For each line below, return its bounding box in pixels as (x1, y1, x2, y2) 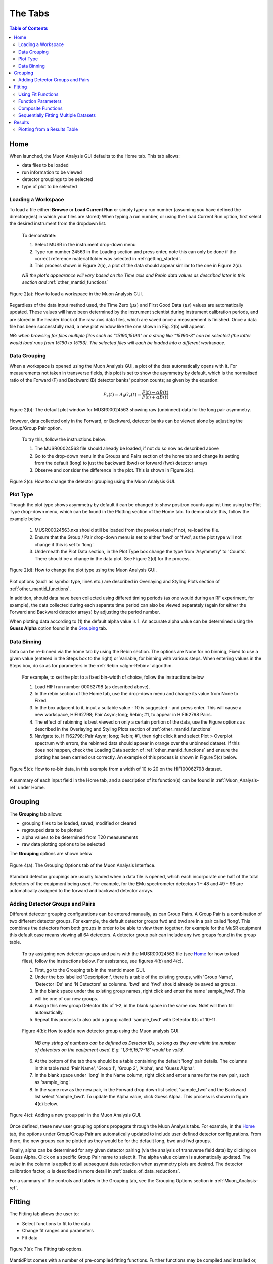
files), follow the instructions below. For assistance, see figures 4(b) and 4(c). (22, 958, 184, 964)
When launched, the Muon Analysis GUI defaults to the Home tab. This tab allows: (9, 153, 180, 159)
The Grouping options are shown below (9, 850, 93, 856)
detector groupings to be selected (22, 176, 93, 183)
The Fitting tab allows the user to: (9, 1211, 79, 1217)
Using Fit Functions (18, 91, 59, 97)
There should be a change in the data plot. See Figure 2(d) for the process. (34, 555, 191, 561)
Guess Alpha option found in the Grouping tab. (9, 625, 107, 631)
